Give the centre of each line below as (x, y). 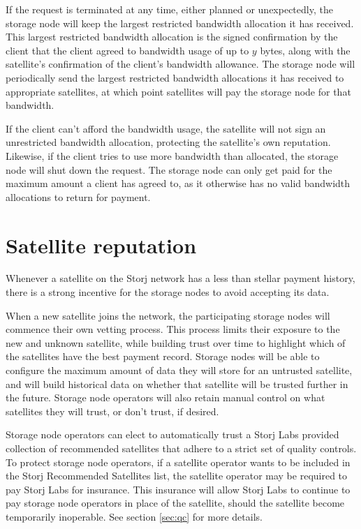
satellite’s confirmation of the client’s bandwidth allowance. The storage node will (180, 64)
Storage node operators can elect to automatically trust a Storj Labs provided (172, 434)
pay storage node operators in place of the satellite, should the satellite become (175, 503)
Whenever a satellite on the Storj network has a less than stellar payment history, (180, 278)
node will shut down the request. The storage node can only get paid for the (169, 169)
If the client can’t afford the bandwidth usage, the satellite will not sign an (166, 128)
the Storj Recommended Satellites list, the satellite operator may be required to (177, 476)
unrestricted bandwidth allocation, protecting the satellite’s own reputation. (168, 142)
